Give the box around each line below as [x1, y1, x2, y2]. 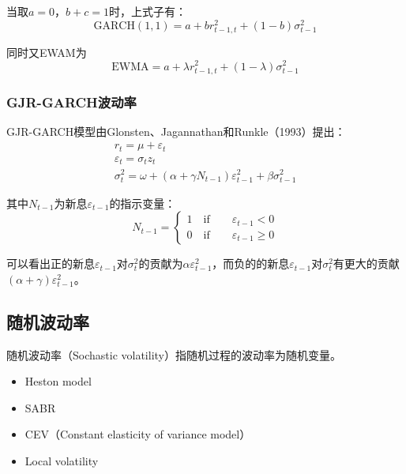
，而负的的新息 [212, 255, 290, 272]
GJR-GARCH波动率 [6, 92, 137, 111]
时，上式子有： [108, 3, 186, 19]
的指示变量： [109, 194, 176, 211]
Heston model [24, 373, 92, 389]
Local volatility [24, 453, 99, 469]
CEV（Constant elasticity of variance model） [24, 426, 251, 442]
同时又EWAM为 [6, 43, 87, 60]
